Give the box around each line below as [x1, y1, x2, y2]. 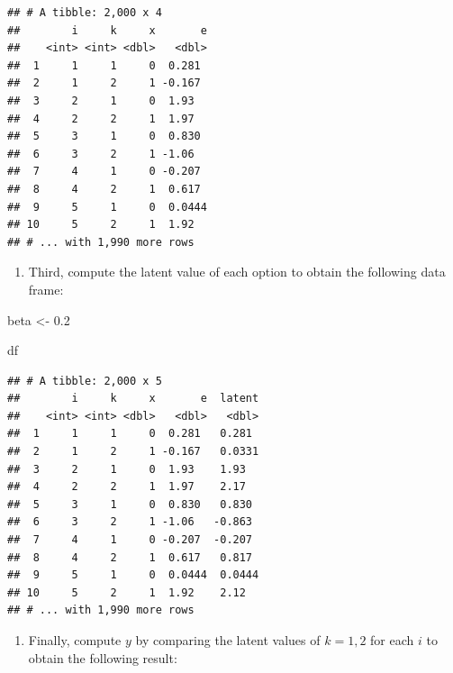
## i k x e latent [7, 392, 259, 405]
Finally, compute [28, 631, 122, 649]
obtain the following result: [28, 648, 177, 667]
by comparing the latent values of [135, 631, 321, 649]
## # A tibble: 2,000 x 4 [7, 6, 162, 19]
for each [370, 631, 414, 649]
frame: [28, 279, 64, 298]
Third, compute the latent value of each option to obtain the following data [28, 262, 446, 281]
